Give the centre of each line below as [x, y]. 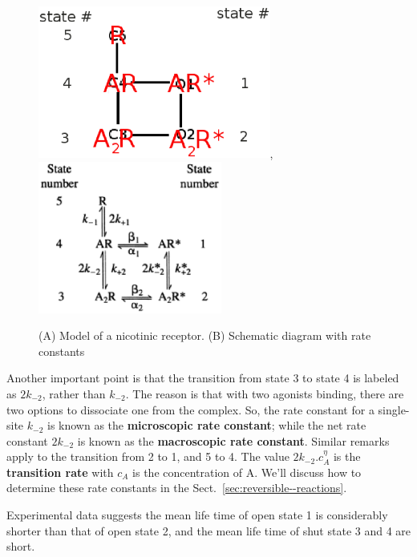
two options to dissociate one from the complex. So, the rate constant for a [190, 409]
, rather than [74, 393]
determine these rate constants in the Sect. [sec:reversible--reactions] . [177, 488]
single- [394, 409]
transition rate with [60, 472]
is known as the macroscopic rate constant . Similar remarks [233, 440]
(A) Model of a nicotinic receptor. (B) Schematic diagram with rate [205, 335]
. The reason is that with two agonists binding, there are [265, 393]
